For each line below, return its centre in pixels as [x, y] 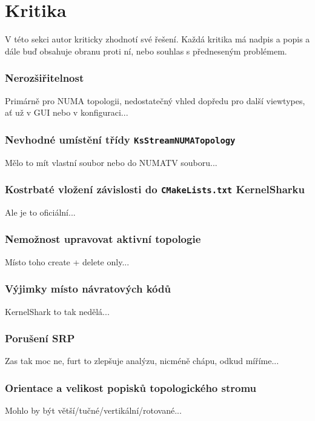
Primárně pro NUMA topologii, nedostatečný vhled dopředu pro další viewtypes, [155, 100]
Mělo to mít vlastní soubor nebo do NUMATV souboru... [111, 162]
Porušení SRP [40, 338]
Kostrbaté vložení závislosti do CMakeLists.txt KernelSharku [155, 189]
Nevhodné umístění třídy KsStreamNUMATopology [120, 139]
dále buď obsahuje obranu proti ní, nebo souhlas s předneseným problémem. [146, 51]
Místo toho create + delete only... [67, 261]
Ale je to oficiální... [40, 212]
